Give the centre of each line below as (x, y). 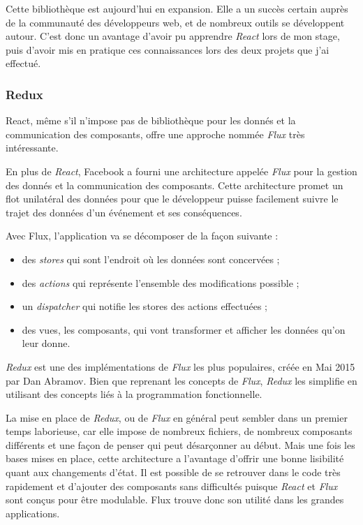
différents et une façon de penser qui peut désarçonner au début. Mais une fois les (180, 444)
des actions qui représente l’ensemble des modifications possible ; (161, 282)
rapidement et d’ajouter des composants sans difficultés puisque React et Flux (172, 486)
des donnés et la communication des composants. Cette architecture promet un (175, 185)
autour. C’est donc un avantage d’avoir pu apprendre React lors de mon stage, (173, 36)
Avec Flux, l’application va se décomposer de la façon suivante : (142, 236)
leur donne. (46, 343)
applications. (33, 513)
